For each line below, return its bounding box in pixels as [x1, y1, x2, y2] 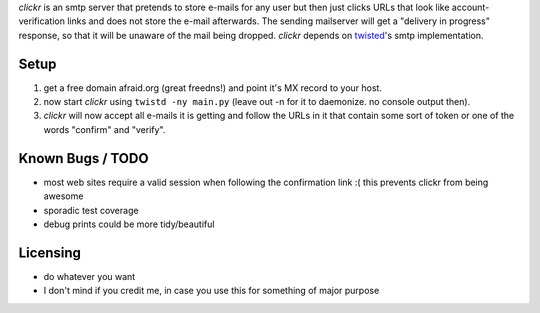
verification [18, 15, 65, 27]
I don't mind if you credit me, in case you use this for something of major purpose [43, 285, 380, 297]
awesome [43, 190, 84, 202]
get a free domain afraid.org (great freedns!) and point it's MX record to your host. [43, 81, 382, 94]
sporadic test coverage [43, 204, 139, 216]
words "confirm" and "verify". [43, 123, 166, 135]
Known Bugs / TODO [18, 150, 149, 167]
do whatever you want [43, 270, 136, 282]
